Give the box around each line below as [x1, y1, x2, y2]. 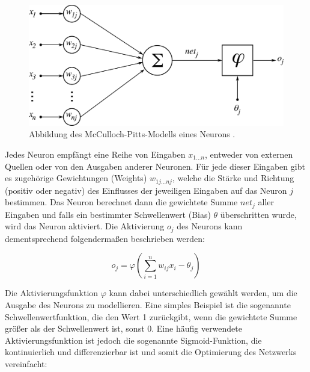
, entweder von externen [205, 148, 293, 160]
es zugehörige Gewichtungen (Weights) [5, 172, 147, 184]
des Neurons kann [177, 220, 243, 232]
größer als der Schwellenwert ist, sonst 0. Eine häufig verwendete [5, 322, 242, 335]
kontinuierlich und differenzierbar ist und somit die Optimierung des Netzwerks [5, 346, 297, 358]
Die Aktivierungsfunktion [5, 287, 99, 299]
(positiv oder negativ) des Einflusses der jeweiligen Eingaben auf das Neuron [5, 184, 287, 196]
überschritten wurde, [220, 208, 297, 220]
